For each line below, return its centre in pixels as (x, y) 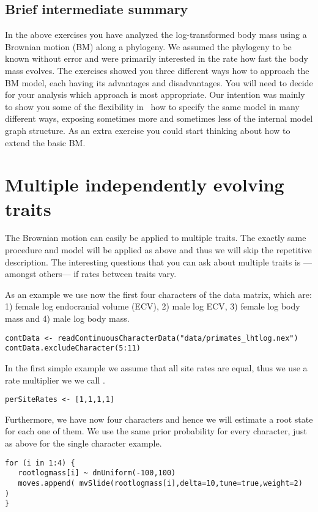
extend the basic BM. (45, 142)
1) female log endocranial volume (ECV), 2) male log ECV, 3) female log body (153, 306)
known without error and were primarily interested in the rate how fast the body (157, 58)
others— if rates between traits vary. (108, 274)
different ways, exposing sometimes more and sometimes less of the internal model (159, 118)
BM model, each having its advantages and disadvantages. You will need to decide (159, 82)
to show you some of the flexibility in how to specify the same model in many (152, 106)
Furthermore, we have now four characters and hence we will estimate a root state (159, 419)
